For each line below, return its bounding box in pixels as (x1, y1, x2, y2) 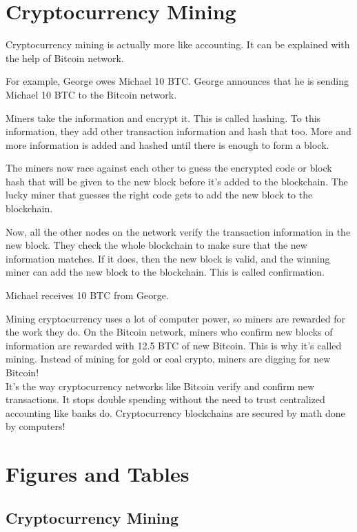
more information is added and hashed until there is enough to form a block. (6, 137, 329, 152)
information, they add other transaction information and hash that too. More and (6, 124, 351, 139)
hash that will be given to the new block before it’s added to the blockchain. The (6, 174, 348, 188)
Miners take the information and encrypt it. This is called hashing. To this (6, 110, 321, 125)
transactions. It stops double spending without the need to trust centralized (6, 392, 325, 407)
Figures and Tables (6, 460, 190, 488)
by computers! (6, 419, 65, 433)
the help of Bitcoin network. (6, 50, 124, 65)
